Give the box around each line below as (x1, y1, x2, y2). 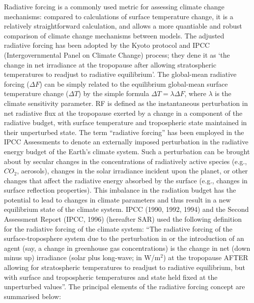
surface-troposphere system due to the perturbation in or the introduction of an (4, 233, 244, 243)
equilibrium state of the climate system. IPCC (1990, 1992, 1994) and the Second (4, 204, 249, 214)
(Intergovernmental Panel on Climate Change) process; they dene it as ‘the (4, 49, 230, 60)
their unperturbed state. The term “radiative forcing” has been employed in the (4, 127, 244, 137)
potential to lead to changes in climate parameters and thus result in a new (4, 194, 231, 204)
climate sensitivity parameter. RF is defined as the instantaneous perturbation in (4, 98, 248, 108)
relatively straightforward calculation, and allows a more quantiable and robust (4, 21, 242, 31)
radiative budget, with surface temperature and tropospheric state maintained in (4, 117, 247, 128)
